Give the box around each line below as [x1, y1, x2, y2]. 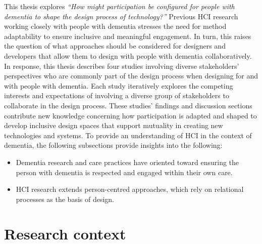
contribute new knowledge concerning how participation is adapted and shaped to [4, 110, 257, 120]
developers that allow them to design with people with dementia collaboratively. [4, 50, 252, 61]
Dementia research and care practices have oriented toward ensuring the [16, 156, 239, 167]
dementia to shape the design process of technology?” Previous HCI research [4, 11, 238, 21]
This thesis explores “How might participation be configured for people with [4, 1, 235, 11]
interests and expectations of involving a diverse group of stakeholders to [4, 90, 229, 101]
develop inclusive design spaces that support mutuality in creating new [4, 120, 223, 131]
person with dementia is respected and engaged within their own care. [16, 167, 233, 177]
